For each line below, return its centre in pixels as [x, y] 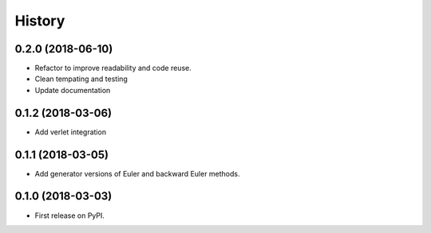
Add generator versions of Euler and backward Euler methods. [137, 173]
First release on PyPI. [70, 216]
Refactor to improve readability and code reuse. [113, 68]
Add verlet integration [71, 132]
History [40, 21]
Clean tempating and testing [81, 79]
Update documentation [73, 90]
